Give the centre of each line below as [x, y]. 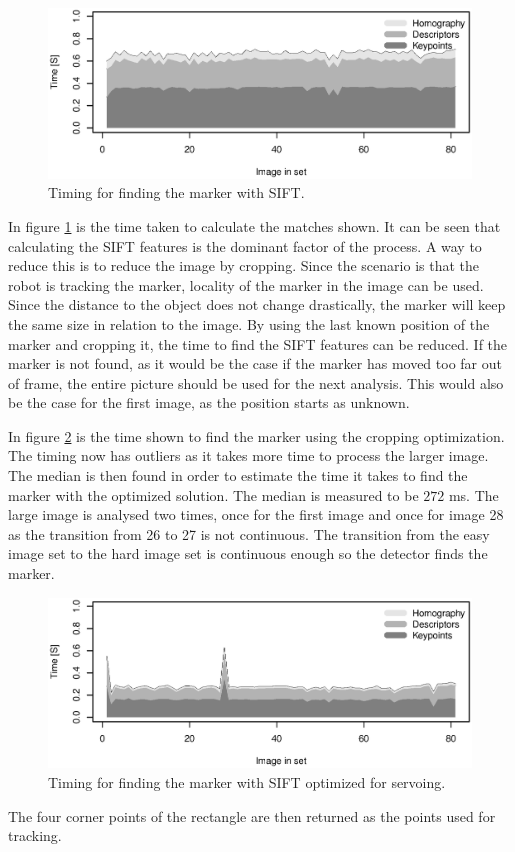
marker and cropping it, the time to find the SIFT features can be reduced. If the [258, 343]
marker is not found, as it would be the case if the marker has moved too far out [255, 363]
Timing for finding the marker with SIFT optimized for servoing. [247, 781]
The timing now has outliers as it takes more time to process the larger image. [248, 455]
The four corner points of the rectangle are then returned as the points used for [252, 815]
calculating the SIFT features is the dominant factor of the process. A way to [245, 245]
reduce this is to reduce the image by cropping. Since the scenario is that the [243, 265]
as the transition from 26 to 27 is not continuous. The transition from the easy [249, 533]
